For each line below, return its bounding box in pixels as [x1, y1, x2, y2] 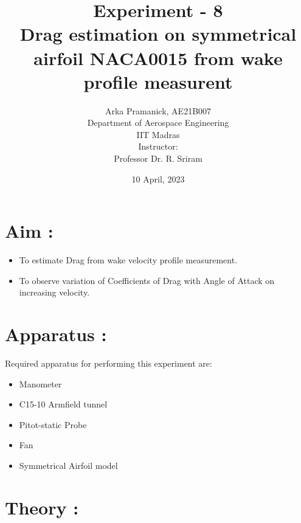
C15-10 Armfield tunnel [19, 398, 108, 410]
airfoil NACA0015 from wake [33, 45, 283, 70]
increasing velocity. [19, 286, 90, 299]
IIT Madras [136, 128, 180, 140]
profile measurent [83, 69, 233, 94]
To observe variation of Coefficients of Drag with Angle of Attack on [19, 274, 275, 286]
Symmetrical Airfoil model [19, 459, 118, 472]
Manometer [19, 377, 62, 390]
